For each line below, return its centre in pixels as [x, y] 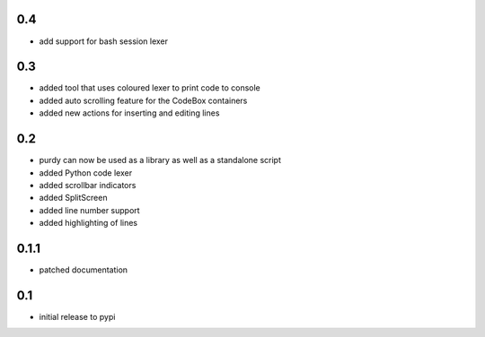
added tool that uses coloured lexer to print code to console [150, 88]
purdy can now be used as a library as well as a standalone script [160, 160]
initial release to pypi [77, 316]
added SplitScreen [73, 198]
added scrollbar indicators [88, 185]
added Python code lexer [86, 173]
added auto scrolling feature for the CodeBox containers [143, 100]
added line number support [89, 210]
